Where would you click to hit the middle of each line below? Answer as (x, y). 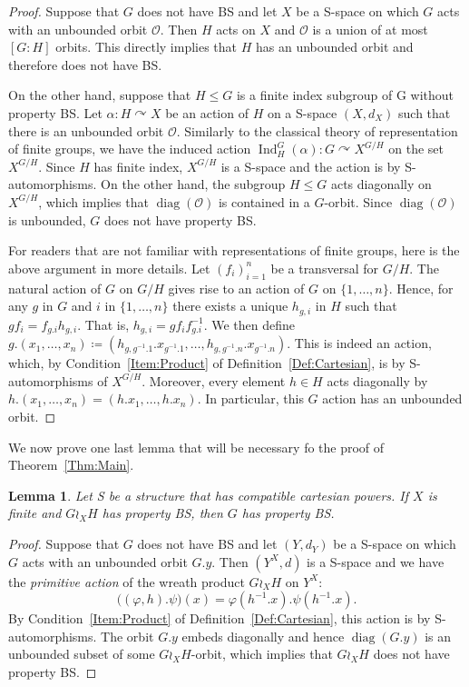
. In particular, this (250, 398)
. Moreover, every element (214, 380)
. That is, (103, 324)
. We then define (249, 324)
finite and (35, 513)
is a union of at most (370, 29)
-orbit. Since (358, 201)
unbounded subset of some (82, 654)
